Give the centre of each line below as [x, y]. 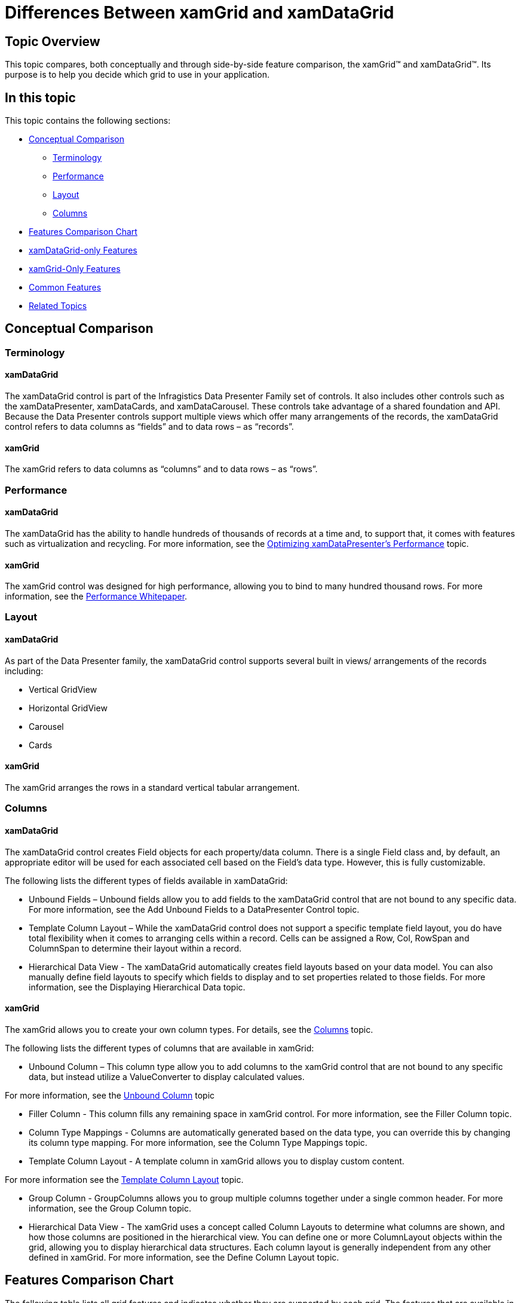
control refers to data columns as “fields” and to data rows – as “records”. [149, 427]
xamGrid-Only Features [75, 269]
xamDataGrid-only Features [83, 250]
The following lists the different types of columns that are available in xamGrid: [160, 1048]
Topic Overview [53, 41]
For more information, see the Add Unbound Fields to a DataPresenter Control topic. [194, 909]
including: [24, 671]
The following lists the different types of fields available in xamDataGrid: [146, 880]
